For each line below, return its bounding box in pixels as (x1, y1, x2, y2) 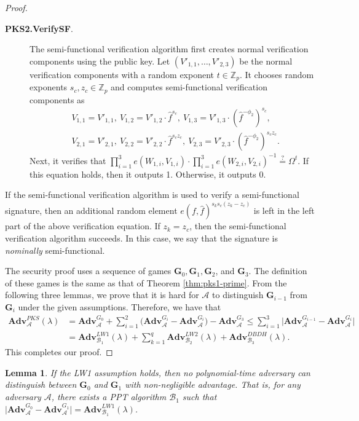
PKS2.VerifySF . (5, 22, 73, 34)
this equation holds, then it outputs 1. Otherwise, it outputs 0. (30, 167, 266, 180)
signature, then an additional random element (5, 204, 178, 217)
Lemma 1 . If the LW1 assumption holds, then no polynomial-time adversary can (5, 366, 310, 379)
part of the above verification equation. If (5, 219, 160, 232)
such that (182, 390, 217, 403)
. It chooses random (239, 68, 314, 81)
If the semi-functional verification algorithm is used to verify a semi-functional (5, 188, 299, 201)
